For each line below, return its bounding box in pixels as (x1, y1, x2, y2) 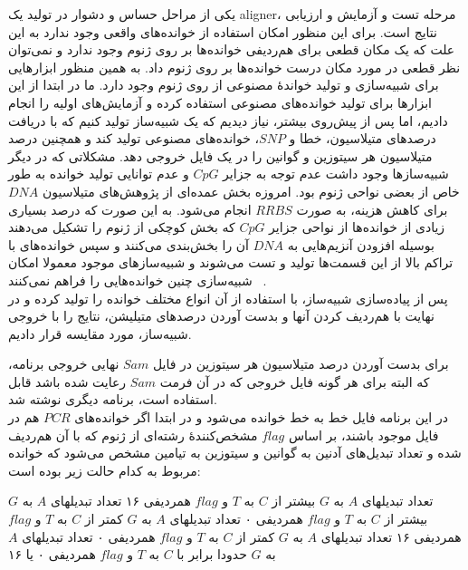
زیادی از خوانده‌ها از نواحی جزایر (269, 217, 445, 237)
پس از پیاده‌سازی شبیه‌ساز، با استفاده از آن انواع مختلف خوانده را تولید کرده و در (8, 288, 448, 307)
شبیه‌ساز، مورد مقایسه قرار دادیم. (8, 324, 192, 343)
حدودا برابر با (177, 545, 247, 564)
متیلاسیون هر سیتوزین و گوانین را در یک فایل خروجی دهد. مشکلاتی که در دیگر (8, 146, 433, 165)
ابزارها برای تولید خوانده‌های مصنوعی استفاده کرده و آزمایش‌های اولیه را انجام (8, 92, 432, 111)
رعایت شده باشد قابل (8, 372, 127, 391)
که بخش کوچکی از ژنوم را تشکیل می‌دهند (8, 217, 235, 237)
